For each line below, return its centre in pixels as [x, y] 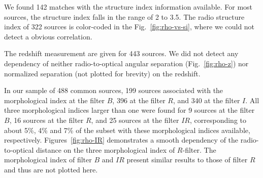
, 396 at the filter [139, 100]
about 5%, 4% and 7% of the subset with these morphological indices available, [127, 130]
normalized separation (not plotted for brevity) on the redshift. [102, 73]
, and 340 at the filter [206, 100]
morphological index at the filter [55, 100]
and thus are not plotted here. [51, 169]
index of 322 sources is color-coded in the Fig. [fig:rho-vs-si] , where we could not [129, 27]
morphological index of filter [48, 160]
